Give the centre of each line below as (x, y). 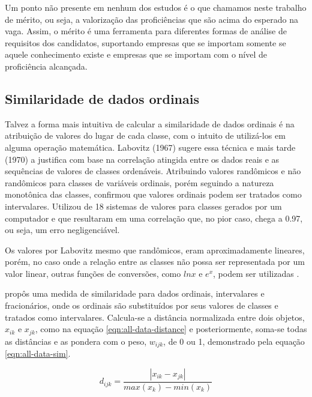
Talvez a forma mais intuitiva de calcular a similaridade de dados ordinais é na (150, 123)
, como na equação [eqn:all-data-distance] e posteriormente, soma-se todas (171, 329)
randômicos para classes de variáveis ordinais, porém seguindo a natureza (139, 182)
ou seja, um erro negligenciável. (62, 230)
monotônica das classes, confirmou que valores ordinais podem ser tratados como (153, 194)
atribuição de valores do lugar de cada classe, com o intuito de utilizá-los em (145, 135)
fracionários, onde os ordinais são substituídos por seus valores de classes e (142, 305)
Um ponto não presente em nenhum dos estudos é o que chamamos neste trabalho (156, 7)
